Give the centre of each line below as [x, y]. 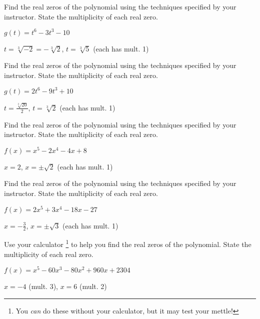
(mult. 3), [43, 286]
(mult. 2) [93, 286]
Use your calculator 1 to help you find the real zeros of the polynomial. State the [128, 243]
